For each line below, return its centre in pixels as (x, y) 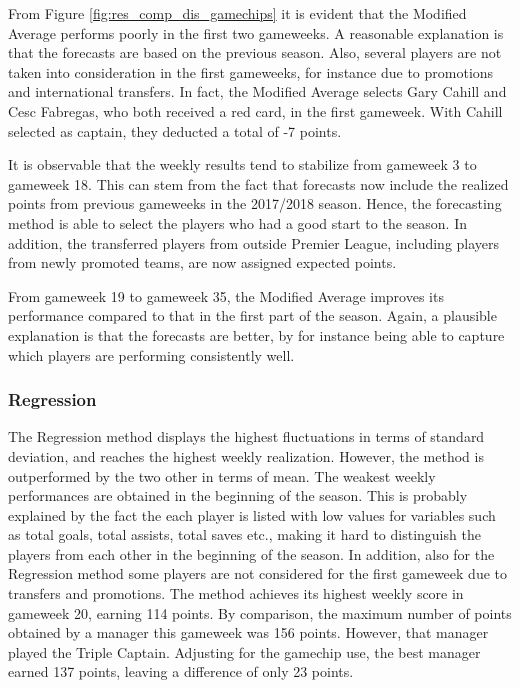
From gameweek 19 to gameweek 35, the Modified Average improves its (226, 295)
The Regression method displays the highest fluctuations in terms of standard (246, 436)
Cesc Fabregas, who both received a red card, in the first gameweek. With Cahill (255, 110)
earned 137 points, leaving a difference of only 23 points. (181, 671)
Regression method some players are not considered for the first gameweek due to (257, 573)
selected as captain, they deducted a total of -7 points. (175, 130)
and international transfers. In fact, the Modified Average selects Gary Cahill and (257, 91)
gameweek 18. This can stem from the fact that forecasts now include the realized (258, 183)
